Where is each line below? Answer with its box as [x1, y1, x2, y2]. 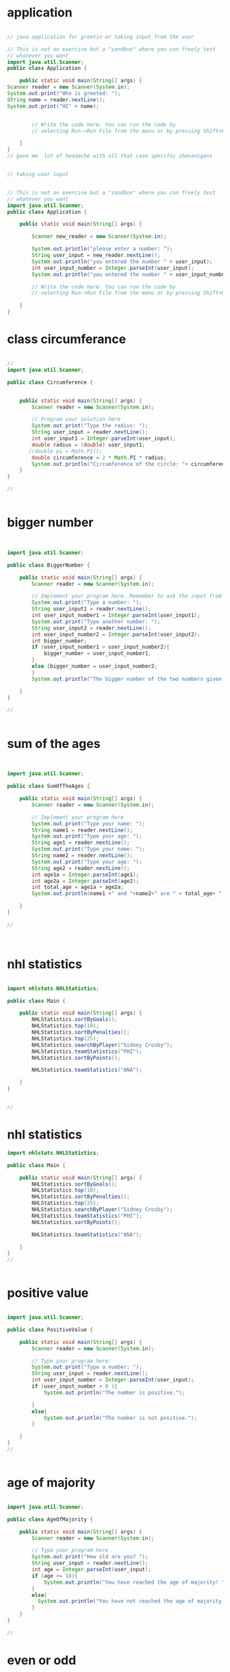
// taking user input [7, 171, 69, 178]
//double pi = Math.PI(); [28, 447, 103, 455]
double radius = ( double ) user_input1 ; [31, 441, 146, 448]
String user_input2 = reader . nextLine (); [31, 625, 152, 632]
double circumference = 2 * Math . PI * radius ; [31, 454, 167, 461]
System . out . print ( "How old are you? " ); [31, 1554, 149, 1560]
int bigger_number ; [31, 637, 88, 645]
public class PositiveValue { [7, 1326, 94, 1333]
